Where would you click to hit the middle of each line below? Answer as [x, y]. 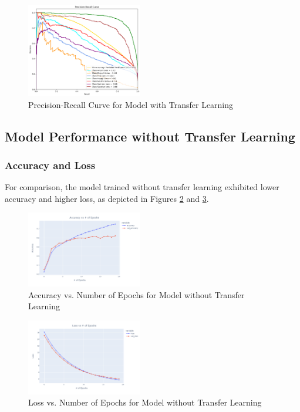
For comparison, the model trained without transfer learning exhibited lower [142, 187]
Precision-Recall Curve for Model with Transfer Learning [131, 104]
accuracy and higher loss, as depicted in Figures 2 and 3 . [107, 198]
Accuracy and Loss [50, 165]
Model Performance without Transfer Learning [150, 136]
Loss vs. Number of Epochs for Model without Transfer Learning [145, 402]
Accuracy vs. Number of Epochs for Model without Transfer [136, 294]
